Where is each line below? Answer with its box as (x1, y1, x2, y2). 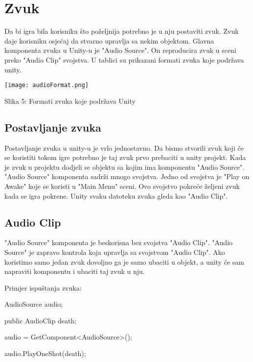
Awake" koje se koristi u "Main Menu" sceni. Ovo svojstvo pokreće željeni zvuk (4, 181, 240, 191)
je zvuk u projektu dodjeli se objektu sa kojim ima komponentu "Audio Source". (4, 161, 245, 172)
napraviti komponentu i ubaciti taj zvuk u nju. (4, 266, 145, 276)
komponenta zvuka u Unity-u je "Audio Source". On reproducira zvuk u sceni (4, 45, 236, 55)
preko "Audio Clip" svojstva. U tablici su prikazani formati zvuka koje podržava (4, 54, 244, 65)
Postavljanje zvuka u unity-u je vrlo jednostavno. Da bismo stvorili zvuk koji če (4, 142, 244, 153)
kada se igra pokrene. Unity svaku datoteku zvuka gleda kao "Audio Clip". (4, 190, 228, 201)
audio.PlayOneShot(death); (4, 348, 86, 359)
